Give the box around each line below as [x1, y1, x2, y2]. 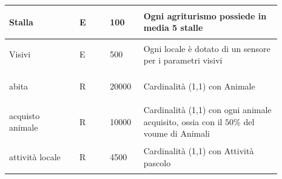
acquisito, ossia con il [143, 115, 223, 128]
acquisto [9, 109, 40, 122]
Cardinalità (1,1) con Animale [143, 80, 255, 93]
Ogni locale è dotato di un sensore [143, 42, 270, 54]
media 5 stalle [143, 21, 203, 34]
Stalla [9, 15, 33, 28]
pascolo [143, 156, 171, 169]
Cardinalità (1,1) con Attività [143, 145, 254, 157]
